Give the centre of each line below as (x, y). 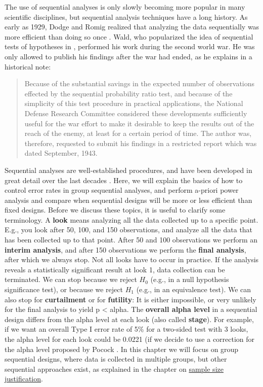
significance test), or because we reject (64, 289)
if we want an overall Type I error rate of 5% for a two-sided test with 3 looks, (126, 329)
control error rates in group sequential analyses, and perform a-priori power (122, 190)
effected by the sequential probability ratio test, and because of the (128, 93)
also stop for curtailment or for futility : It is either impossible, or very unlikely (130, 299)
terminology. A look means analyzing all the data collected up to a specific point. (131, 219)
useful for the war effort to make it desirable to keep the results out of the (139, 123)
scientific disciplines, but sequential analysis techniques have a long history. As (126, 16)
